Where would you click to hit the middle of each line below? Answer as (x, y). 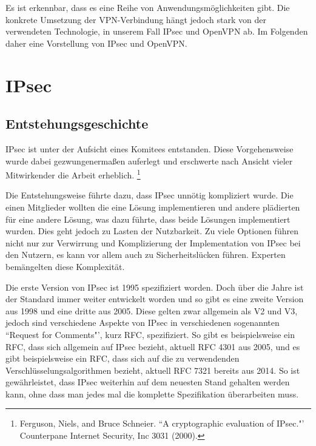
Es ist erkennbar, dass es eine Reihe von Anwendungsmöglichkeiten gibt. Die (148, 7)
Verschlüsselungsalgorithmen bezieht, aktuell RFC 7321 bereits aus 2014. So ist (153, 370)
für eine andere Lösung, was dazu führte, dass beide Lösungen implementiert (148, 219)
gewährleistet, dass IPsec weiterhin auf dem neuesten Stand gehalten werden (148, 382)
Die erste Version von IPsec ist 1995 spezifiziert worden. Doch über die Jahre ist (155, 287)
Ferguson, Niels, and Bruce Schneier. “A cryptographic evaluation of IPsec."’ (162, 423)
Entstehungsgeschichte (77, 123)
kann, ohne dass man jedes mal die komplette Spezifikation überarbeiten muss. (152, 394)
